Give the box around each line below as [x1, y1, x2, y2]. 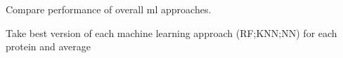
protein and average [6, 39, 91, 54]
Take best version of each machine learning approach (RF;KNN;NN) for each [6, 25, 337, 40]
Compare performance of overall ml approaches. [6, 2, 212, 16]
